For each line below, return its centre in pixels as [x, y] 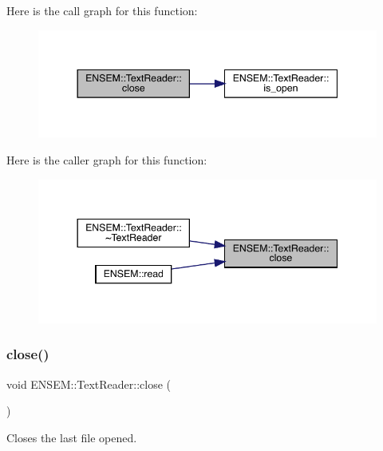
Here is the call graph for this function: [102, 10]
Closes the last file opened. [72, 437]
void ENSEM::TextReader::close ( [89, 384]
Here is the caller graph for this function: [107, 160]
